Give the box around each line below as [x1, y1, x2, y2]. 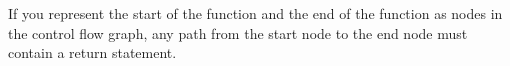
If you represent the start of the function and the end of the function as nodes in [8, 3, 503, 23]
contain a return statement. [8, 42, 177, 63]
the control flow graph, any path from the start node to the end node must [8, 22, 468, 43]
